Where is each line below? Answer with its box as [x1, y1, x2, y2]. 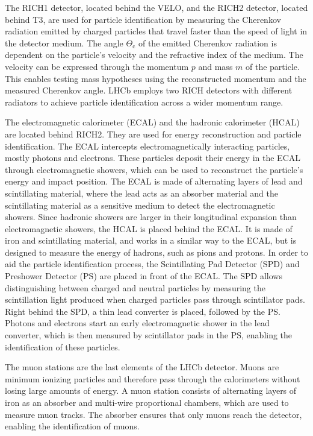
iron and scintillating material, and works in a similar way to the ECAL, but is [5, 234, 297, 247]
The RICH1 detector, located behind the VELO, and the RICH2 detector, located [5, 1, 308, 13]
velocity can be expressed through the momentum [5, 60, 189, 72]
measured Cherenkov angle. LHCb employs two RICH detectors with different [5, 84, 293, 96]
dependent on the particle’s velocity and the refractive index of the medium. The [5, 48, 303, 61]
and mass [198, 60, 233, 72]
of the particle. [246, 60, 300, 72]
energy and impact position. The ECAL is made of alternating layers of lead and [5, 175, 303, 188]
